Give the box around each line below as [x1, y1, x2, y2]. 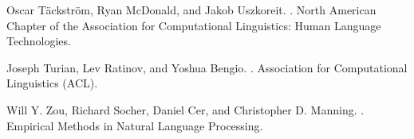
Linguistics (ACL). [6, 75, 98, 91]
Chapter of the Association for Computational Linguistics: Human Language [6, 17, 381, 33]
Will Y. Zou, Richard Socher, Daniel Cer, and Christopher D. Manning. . [6, 101, 365, 118]
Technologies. [6, 33, 71, 49]
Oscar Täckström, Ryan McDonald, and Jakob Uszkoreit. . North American [6, 2, 377, 17]
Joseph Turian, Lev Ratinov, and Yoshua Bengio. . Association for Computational [6, 59, 408, 75]
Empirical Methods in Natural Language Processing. [6, 117, 263, 133]
